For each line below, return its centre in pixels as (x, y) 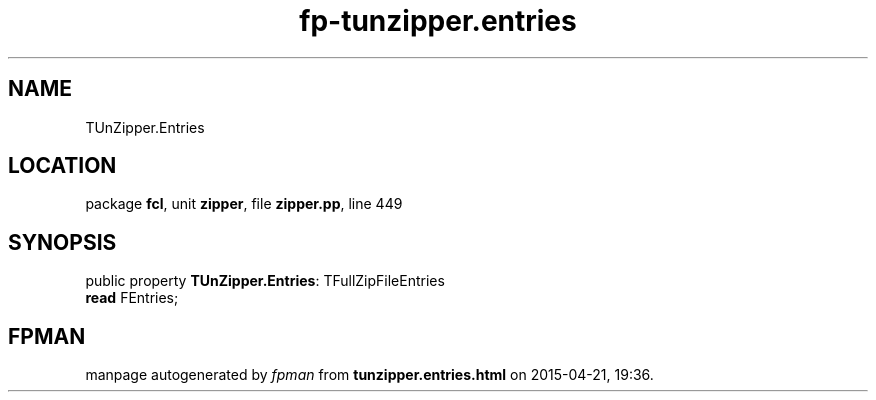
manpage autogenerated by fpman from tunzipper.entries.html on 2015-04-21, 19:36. (369, 375)
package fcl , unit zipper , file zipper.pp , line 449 (244, 204)
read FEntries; (132, 298)
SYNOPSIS (62, 242)
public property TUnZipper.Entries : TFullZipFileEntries (265, 281)
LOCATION (62, 166)
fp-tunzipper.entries (438, 21)
